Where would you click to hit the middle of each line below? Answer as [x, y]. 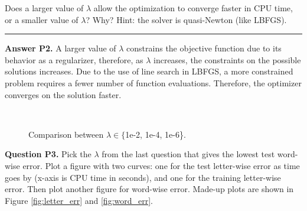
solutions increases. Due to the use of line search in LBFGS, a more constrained [149, 71]
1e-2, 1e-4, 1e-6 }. [156, 134]
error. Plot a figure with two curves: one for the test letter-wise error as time [161, 165]
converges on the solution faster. [63, 94]
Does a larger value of [44, 8]
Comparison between [66, 134]
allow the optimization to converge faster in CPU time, [193, 8]
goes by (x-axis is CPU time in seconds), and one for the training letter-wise [143, 177]
